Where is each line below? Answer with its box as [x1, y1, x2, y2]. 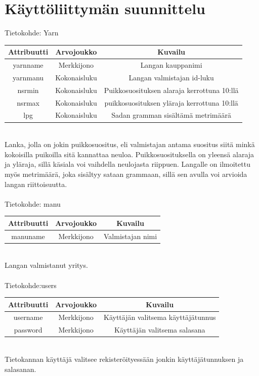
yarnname [13, 60, 44, 70]
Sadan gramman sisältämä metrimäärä [111, 110, 231, 120]
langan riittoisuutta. [5, 178, 67, 189]
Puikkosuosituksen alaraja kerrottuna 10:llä [104, 84, 239, 95]
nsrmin [17, 84, 39, 95]
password [14, 324, 42, 335]
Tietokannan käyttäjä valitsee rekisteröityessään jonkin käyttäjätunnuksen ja [5, 353, 244, 364]
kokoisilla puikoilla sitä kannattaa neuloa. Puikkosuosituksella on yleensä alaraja [5, 149, 254, 159]
